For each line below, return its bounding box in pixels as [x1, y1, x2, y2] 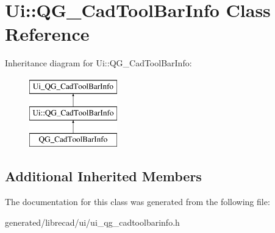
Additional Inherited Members [5, 167, 202, 186]
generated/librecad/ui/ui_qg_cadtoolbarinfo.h [5, 215, 180, 228]
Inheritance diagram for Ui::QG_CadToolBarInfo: [5, 57, 192, 69]
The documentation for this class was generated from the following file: [5, 195, 270, 208]
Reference [5, 21, 90, 46]
